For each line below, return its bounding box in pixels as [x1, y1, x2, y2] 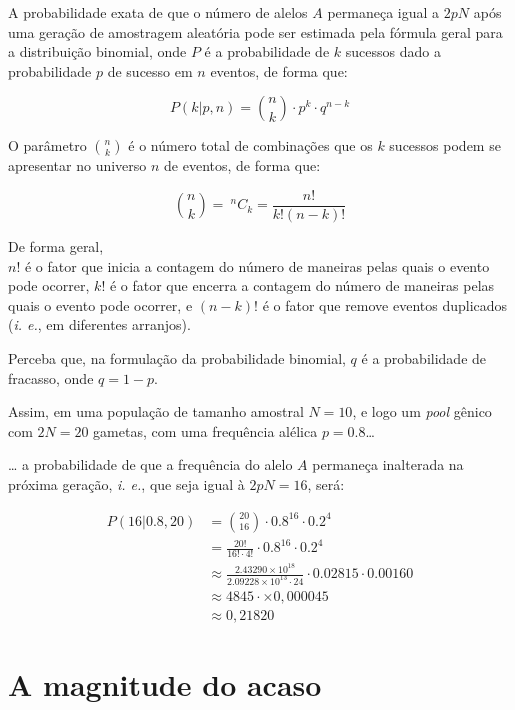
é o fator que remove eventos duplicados [262, 294, 508, 315]
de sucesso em [107, 60, 193, 81]
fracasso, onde [8, 367, 94, 388]
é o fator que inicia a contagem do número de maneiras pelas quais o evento [24, 255, 490, 276]
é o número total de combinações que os [128, 135, 373, 156]
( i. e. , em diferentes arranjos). [8, 314, 191, 335]
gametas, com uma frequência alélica [93, 420, 318, 441]
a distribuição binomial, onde [8, 41, 187, 62]
